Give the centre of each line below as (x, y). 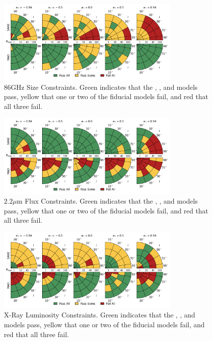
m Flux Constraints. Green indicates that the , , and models (107, 201)
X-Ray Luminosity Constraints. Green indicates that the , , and (100, 315)
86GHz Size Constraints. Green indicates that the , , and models (101, 87)
